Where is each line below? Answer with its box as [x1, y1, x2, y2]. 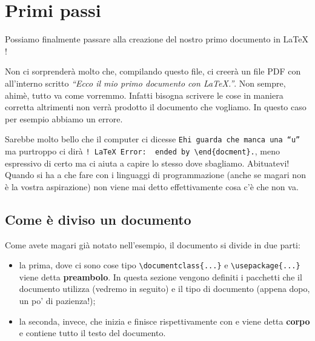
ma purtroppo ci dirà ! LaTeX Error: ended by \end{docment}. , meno [5, 144, 280, 157]
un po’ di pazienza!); [19, 294, 96, 307]
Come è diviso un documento [5, 210, 191, 228]
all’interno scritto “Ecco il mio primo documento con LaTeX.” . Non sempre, [5, 76, 286, 89]
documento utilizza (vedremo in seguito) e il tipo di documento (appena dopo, [19, 282, 310, 295]
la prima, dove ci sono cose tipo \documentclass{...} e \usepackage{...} [19, 259, 300, 271]
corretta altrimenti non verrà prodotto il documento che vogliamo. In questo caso [5, 101, 307, 113]
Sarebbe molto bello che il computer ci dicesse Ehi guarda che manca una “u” [5, 133, 300, 145]
